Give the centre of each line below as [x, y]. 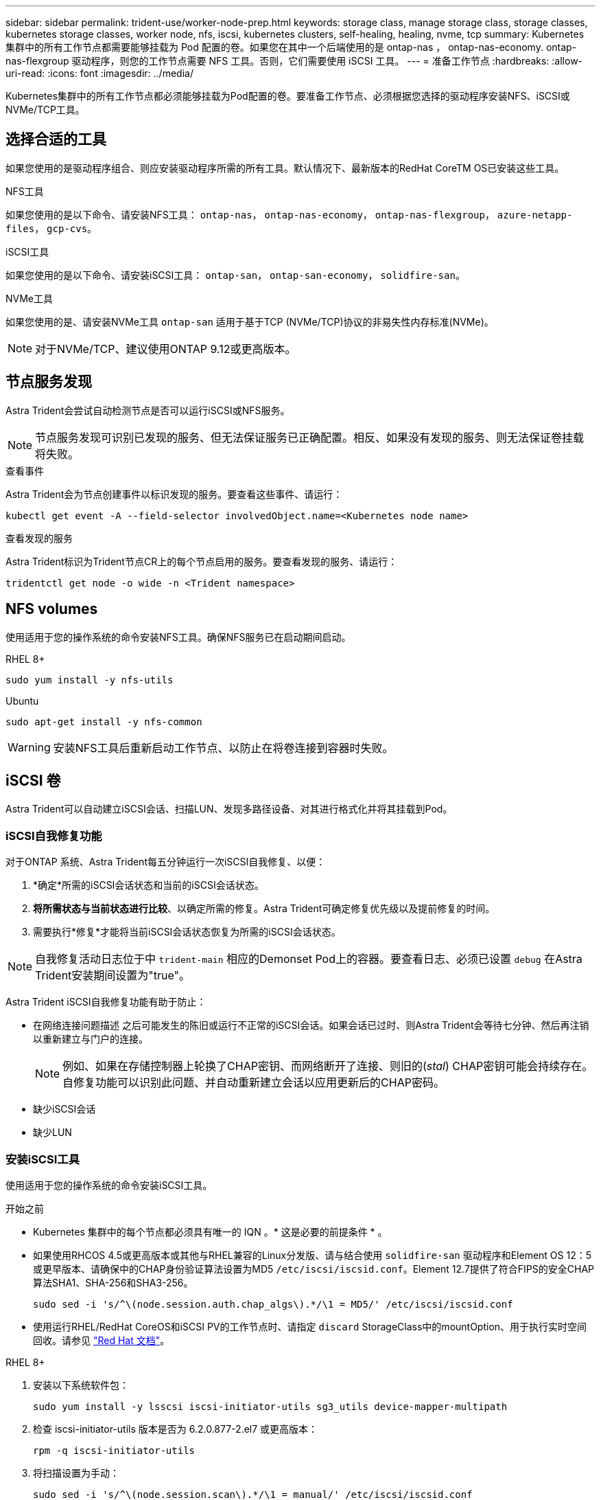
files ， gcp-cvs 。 [51, 228]
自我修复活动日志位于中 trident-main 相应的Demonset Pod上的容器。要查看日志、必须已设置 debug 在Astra [309, 959]
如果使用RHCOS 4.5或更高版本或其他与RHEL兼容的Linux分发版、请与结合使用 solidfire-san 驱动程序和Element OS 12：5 [313, 1255]
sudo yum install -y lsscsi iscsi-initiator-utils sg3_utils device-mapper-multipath [270, 1406]
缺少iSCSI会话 [64, 1109]
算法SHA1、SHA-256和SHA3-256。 [113, 1282]
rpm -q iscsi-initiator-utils [114, 1450]
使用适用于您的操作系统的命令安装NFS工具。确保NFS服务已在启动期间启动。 [178, 637]
